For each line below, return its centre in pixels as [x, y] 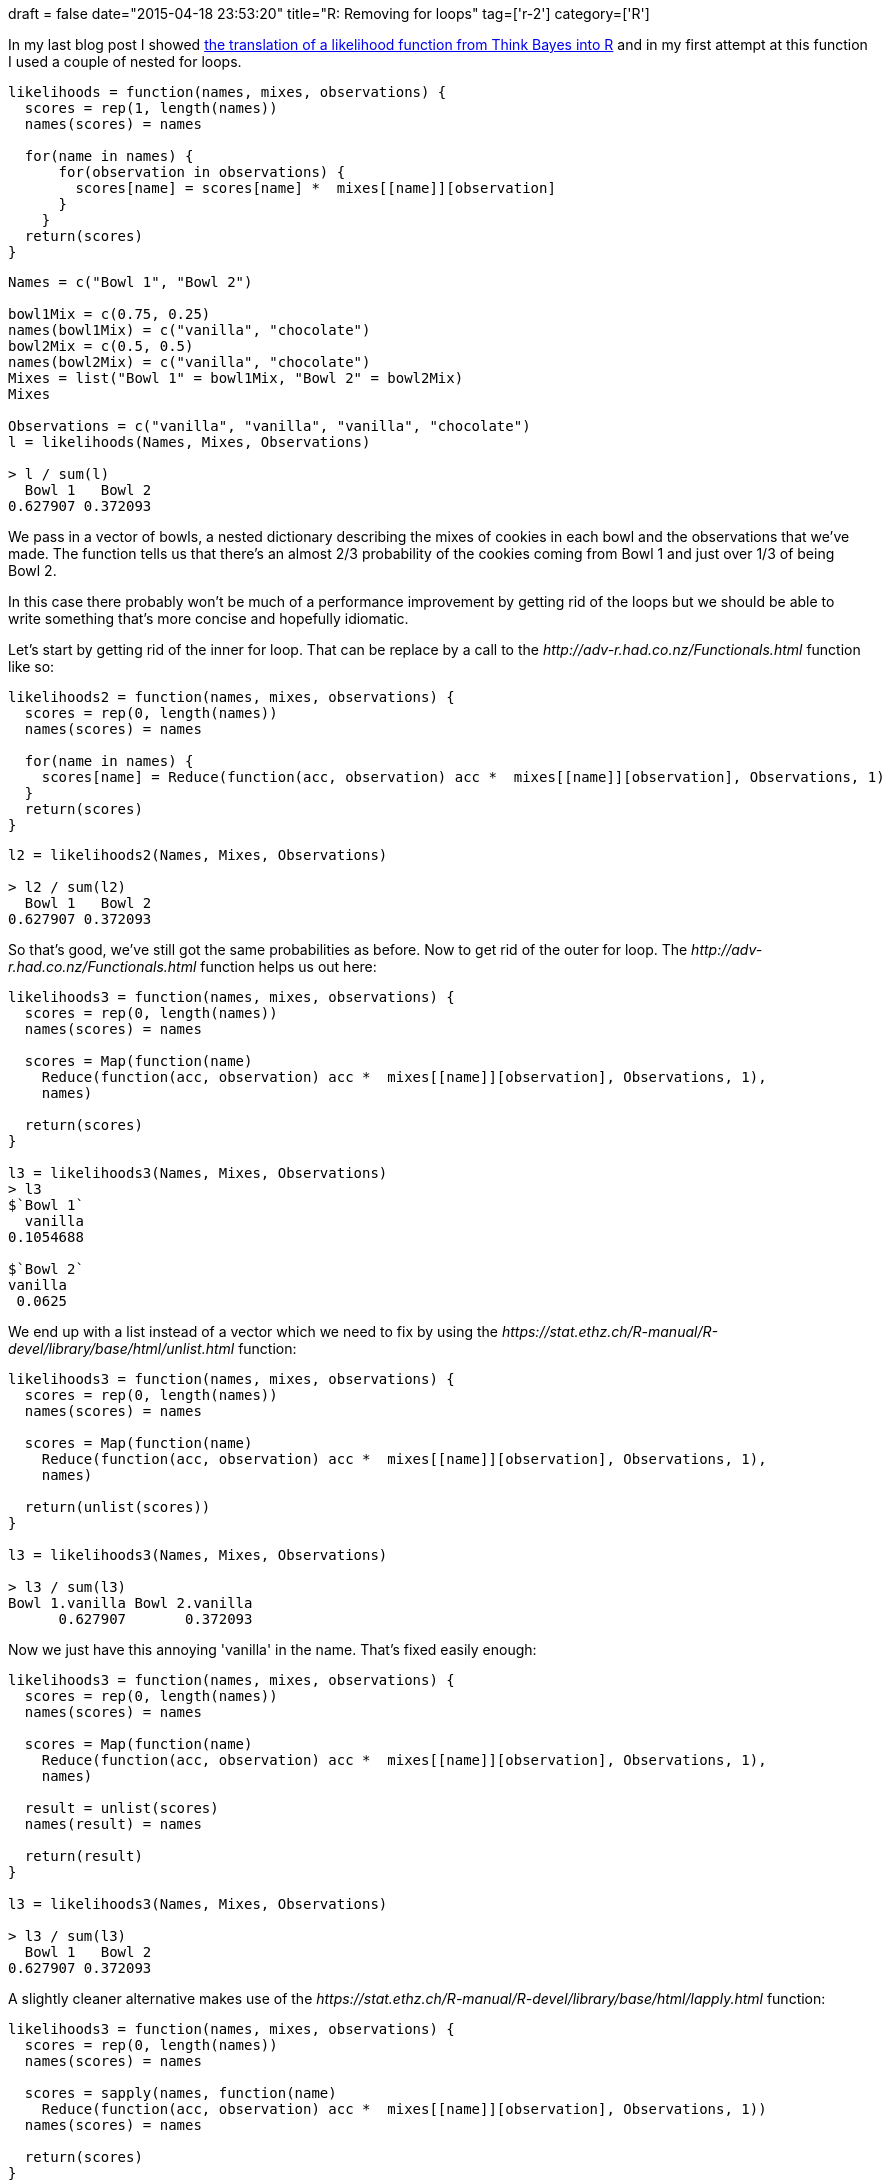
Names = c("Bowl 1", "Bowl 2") [130, 282]
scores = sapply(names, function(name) [180, 2093]
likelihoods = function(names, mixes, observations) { [227, 92]
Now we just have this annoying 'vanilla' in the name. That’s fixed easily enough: [272, 1649]
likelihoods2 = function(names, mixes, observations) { [231, 697]
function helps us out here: [288, 966]
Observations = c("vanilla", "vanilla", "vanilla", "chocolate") [269, 426]
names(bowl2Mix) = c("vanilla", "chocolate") [189, 362]
